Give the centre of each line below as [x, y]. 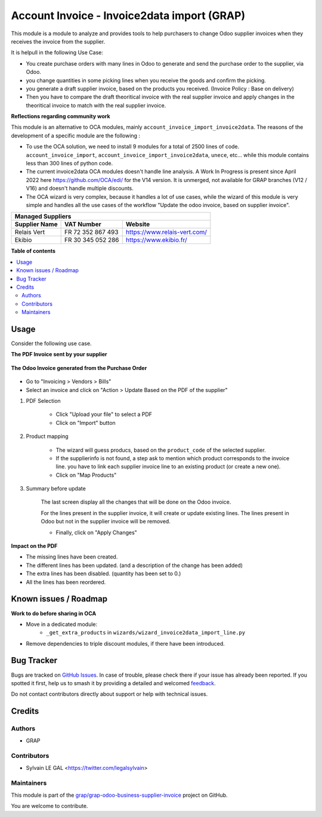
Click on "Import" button [86, 423]
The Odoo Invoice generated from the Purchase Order [79, 368]
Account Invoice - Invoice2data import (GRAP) [128, 16]
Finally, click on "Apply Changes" [96, 532]
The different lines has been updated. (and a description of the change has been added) [134, 565]
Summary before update [56, 489]
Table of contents [33, 251]
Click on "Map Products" [86, 475]
